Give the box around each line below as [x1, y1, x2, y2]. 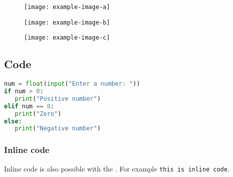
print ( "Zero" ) [14, 110, 61, 117]
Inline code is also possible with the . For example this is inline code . [4, 163, 229, 173]
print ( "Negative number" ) [14, 125, 101, 132]
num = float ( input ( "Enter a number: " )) [4, 80, 140, 88]
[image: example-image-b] [24, 19, 110, 26]
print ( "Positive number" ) [14, 95, 101, 102]
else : [4, 117, 22, 125]
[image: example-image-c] [24, 34, 110, 42]
